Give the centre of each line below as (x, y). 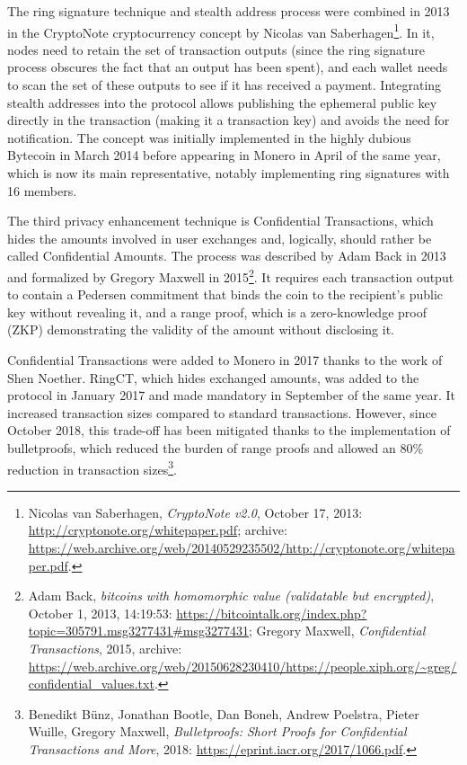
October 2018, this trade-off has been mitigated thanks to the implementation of (229, 430)
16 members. (42, 190)
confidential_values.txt (91, 684)
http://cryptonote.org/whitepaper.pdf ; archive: (158, 530)
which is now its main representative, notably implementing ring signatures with (229, 173)
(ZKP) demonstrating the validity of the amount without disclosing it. (201, 329)
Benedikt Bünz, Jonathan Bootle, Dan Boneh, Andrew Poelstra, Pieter (224, 713)
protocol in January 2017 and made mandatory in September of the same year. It (232, 395)
